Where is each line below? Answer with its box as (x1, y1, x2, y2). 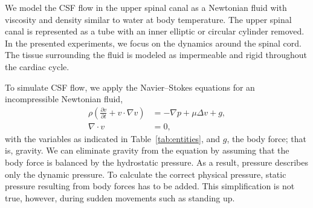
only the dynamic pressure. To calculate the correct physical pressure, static (5, 167, 286, 180)
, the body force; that (227, 132, 307, 145)
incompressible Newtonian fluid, (5, 93, 123, 105)
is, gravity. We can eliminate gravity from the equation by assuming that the (5, 144, 289, 157)
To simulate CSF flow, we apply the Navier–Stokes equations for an (5, 80, 255, 93)
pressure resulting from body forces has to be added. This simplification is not (5, 180, 295, 192)
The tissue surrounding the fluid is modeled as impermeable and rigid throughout (5, 48, 307, 61)
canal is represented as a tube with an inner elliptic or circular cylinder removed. (5, 25, 305, 37)
